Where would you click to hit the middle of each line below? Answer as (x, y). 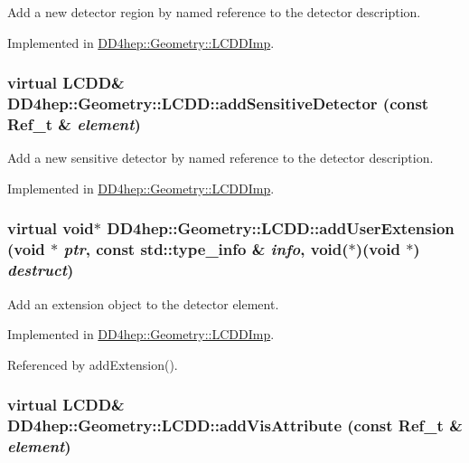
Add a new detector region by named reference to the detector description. (214, 12)
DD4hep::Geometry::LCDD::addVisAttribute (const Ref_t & (235, 425)
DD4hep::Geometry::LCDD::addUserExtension (281, 228)
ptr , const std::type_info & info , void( (206, 249)
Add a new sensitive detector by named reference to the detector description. (220, 158)
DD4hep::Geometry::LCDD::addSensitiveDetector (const (218, 104)
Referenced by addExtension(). (93, 364)
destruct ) (41, 270)
